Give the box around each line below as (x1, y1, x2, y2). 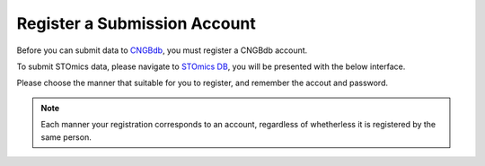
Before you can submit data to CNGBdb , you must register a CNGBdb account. (16, 45, 308, 56)
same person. (40, 131, 92, 143)
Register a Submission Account (16, 13, 256, 33)
